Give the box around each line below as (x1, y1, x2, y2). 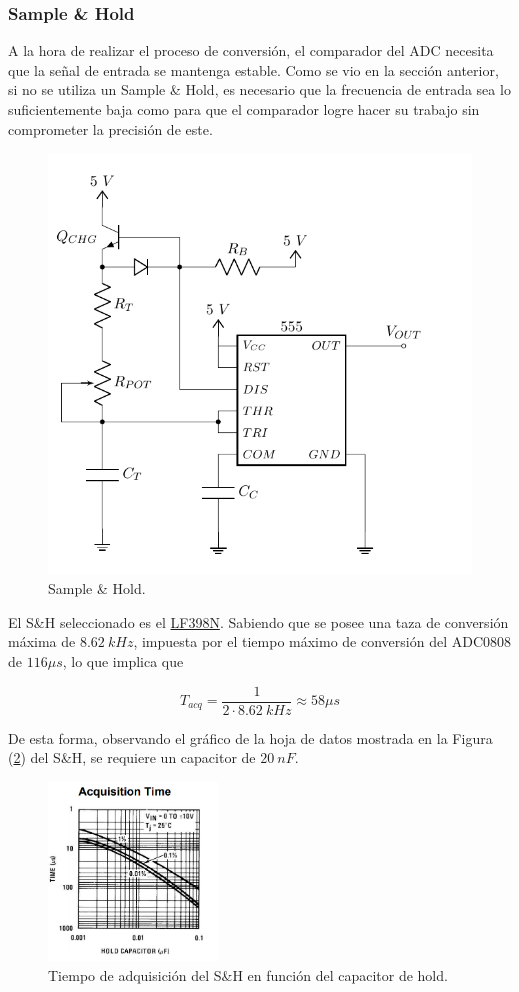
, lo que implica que (62, 650, 184, 671)
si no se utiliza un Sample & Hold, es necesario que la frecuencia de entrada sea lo (8, 79, 511, 100)
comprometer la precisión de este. (8, 118, 213, 139)
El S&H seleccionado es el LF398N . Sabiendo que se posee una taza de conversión (8, 611, 509, 632)
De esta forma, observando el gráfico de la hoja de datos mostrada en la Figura (8, 727, 493, 748)
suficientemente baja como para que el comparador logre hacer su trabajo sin (8, 99, 480, 119)
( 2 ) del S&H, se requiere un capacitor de (8, 747, 256, 768)
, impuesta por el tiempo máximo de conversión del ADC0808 (133, 631, 512, 652)
